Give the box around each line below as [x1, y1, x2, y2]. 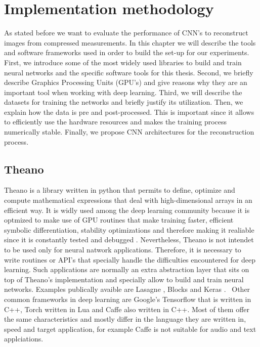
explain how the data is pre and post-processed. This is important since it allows [4, 106, 254, 117]
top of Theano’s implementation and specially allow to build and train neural [4, 274, 244, 284]
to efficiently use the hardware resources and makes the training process [4, 116, 227, 127]
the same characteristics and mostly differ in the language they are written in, [4, 314, 246, 324]
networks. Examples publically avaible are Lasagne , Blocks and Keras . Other [4, 284, 250, 294]
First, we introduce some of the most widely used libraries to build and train [4, 57, 242, 67]
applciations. [4, 333, 44, 344]
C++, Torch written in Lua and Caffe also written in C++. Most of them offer [4, 303, 250, 314]
